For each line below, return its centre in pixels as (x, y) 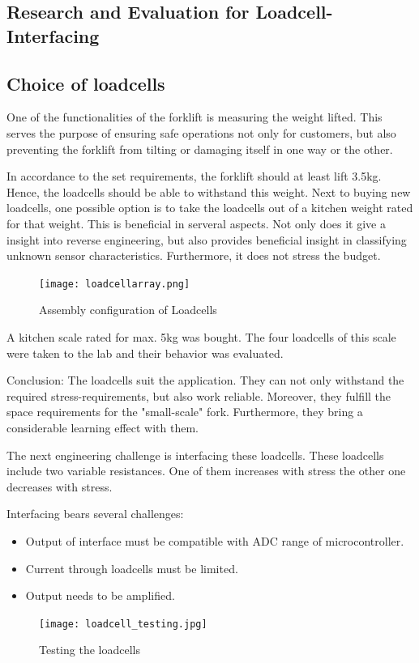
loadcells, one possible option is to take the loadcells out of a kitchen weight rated (210, 208)
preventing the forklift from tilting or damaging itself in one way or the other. (200, 149)
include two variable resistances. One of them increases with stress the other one (206, 471)
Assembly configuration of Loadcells (128, 310)
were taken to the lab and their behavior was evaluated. (145, 353)
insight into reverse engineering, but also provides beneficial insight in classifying (207, 239)
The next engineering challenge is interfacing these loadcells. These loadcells (195, 455)
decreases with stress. (60, 486)
